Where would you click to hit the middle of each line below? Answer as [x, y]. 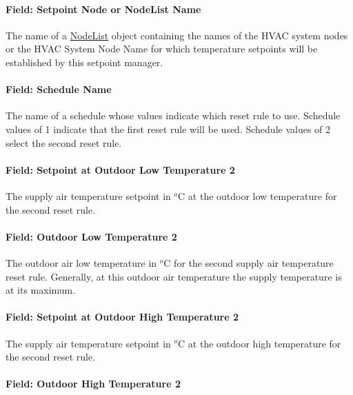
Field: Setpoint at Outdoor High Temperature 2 [122, 317]
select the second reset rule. [64, 142]
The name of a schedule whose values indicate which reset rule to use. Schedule [173, 115]
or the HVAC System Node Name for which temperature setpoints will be [162, 49]
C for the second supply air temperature [249, 262]
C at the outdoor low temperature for [258, 195]
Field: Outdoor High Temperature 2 [93, 384]
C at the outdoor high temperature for [260, 343]
